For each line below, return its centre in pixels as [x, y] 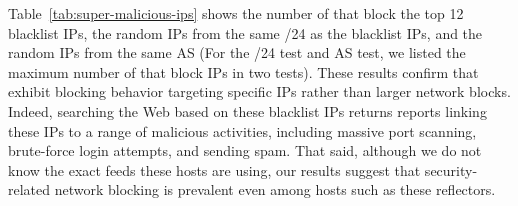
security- [451, 169]
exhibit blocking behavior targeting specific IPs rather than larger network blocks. [259, 91]
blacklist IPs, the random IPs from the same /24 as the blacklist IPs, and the [245, 32]
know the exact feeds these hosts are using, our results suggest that [214, 169]
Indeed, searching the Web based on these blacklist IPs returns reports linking [247, 110]
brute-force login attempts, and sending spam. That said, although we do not [245, 150]
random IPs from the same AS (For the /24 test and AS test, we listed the [237, 52]
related [29, 189]
